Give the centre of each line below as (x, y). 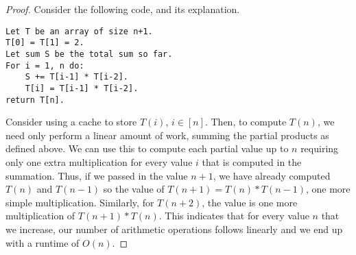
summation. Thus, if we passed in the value (97, 175)
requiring (320, 148)
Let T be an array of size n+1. (79, 31)
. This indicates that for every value (234, 216)
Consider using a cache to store (71, 122)
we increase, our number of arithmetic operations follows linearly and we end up (174, 229)
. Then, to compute (246, 122)
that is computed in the (252, 161)
